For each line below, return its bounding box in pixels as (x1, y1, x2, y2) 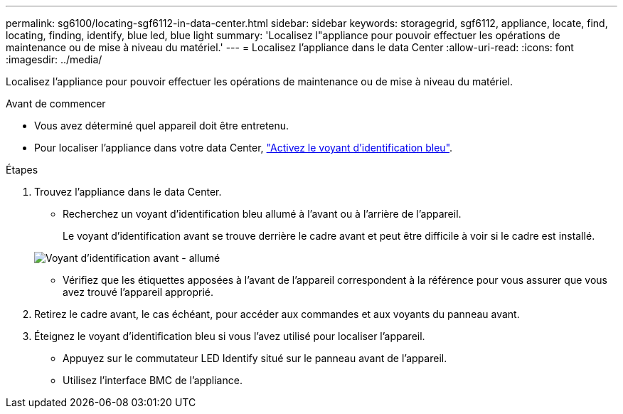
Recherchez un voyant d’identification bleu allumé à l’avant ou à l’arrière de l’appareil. (63, 208, 462, 220)
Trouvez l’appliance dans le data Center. (34, 186, 222, 198)
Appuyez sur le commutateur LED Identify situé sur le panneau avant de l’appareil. (63, 352, 447, 364)
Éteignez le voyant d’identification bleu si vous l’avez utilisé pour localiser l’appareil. (34, 330, 425, 342)
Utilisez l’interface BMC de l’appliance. (63, 374, 243, 386)
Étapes (6, 164, 38, 176)
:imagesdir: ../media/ (6, 53, 102, 65)
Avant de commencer (6, 97, 106, 110)
